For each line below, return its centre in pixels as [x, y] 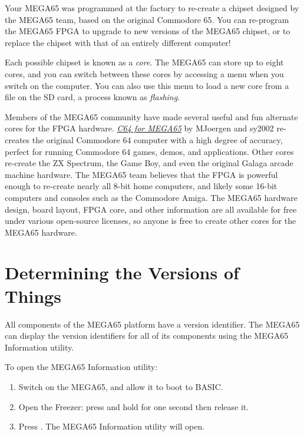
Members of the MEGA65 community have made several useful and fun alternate [151, 116]
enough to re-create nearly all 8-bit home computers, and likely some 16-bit [141, 186]
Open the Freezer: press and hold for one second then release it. [134, 406]
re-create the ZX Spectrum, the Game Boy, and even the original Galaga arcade [149, 163]
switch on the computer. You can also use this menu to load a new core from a [147, 85]
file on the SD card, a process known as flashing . [92, 97]
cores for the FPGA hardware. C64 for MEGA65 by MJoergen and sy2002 [139, 128]
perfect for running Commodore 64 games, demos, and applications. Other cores [149, 151]
